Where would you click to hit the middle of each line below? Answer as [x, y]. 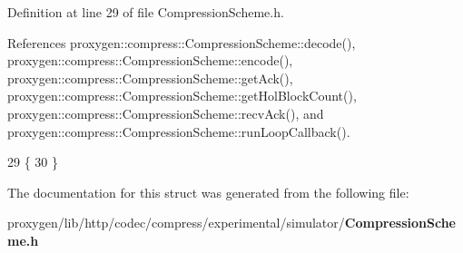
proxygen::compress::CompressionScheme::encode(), [150, 60]
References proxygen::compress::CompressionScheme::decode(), [182, 42]
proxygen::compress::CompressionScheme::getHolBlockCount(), [182, 96]
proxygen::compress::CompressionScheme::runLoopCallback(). [179, 131]
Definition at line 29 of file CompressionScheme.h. [146, 12]
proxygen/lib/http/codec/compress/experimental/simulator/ [176, 223]
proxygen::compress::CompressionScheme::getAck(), [150, 78]
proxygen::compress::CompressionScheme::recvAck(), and [166, 113]
